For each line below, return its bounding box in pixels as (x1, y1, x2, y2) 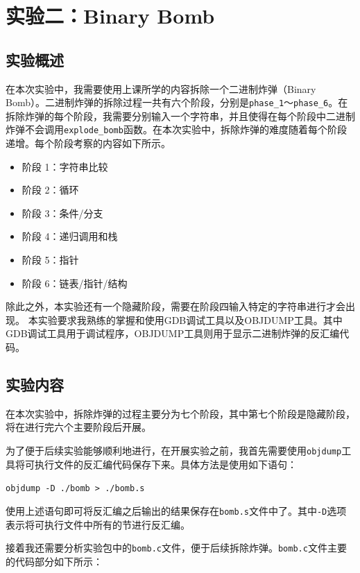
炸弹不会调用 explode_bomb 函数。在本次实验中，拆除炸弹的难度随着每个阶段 (6, 122, 347, 137)
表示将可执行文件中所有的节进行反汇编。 (6, 517, 190, 531)
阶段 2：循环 (22, 182, 79, 197)
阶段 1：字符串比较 (22, 159, 108, 173)
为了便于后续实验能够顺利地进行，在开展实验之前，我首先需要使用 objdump (6, 443, 342, 457)
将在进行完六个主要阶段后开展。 (6, 420, 151, 434)
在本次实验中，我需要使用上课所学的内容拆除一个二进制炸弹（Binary (6, 81, 316, 96)
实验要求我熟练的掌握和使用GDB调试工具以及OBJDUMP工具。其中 (37, 312, 343, 327)
